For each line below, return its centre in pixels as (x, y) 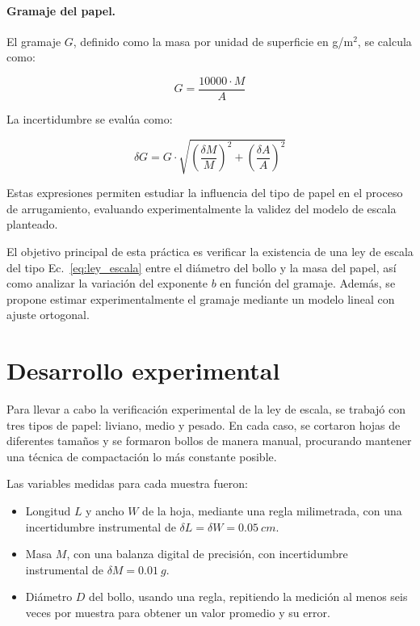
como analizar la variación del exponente (107, 283)
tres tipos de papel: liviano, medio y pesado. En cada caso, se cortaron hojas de (204, 424)
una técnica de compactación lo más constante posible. (142, 456)
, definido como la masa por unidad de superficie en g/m (213, 41)
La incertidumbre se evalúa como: (90, 119)
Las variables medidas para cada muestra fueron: (127, 483)
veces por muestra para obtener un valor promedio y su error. (178, 612)
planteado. (32, 224)
